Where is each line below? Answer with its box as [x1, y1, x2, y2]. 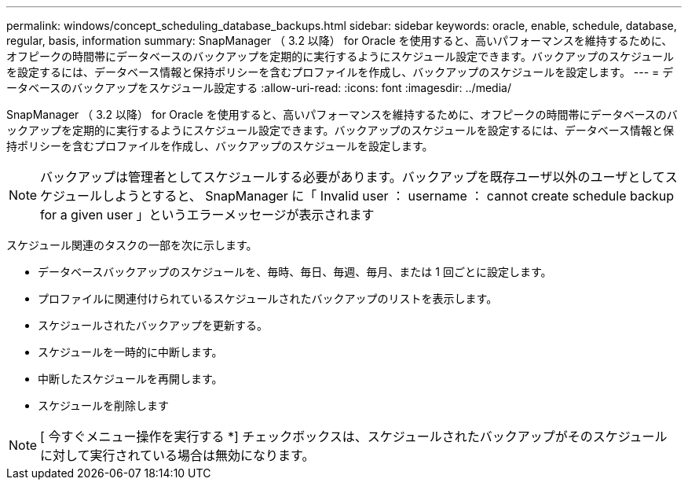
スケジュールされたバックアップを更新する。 [38, 318, 269, 332]
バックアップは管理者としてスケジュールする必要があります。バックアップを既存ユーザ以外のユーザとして [40, 169, 665, 185]
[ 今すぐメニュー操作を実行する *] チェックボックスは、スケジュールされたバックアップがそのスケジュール [40, 429, 668, 444]
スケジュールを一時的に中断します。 [38, 345, 223, 359]
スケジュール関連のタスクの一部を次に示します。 [6, 238, 258, 252]
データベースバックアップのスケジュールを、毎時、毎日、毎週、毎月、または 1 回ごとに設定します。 [38, 265, 552, 278]
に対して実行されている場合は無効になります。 [40, 447, 315, 463]
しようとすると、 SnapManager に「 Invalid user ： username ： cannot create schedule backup [101, 188, 675, 204]
